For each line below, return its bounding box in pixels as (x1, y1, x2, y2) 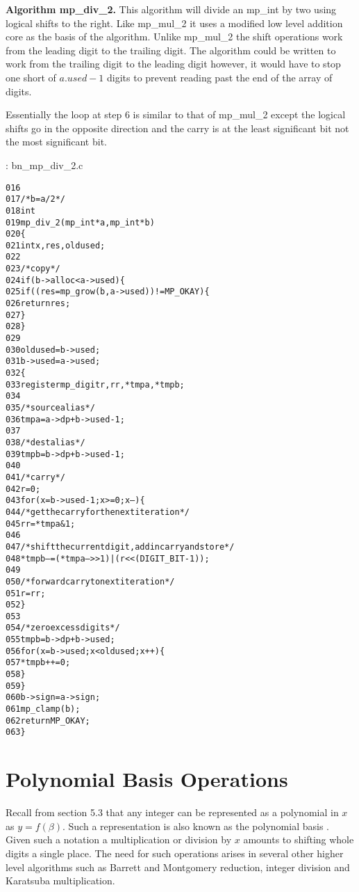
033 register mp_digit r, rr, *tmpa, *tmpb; (6, 379, 185, 390)
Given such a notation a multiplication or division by (6, 832, 232, 847)
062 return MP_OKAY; (6, 715, 90, 726)
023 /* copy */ (6, 264, 60, 274)
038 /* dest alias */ (6, 437, 85, 447)
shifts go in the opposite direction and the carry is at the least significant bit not (6, 120, 349, 135)
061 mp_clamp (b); (6, 704, 81, 715)
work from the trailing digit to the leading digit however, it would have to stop (6, 56, 341, 71)
